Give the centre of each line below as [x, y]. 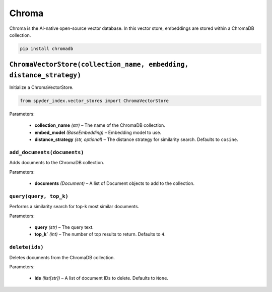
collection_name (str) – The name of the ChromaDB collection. [100, 125]
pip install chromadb [47, 48]
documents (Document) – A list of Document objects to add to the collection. [115, 183]
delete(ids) [26, 247]
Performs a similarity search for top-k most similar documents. [74, 207]
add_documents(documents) [47, 152]
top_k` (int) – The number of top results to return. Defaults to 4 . [100, 234]
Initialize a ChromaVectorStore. [42, 87]
